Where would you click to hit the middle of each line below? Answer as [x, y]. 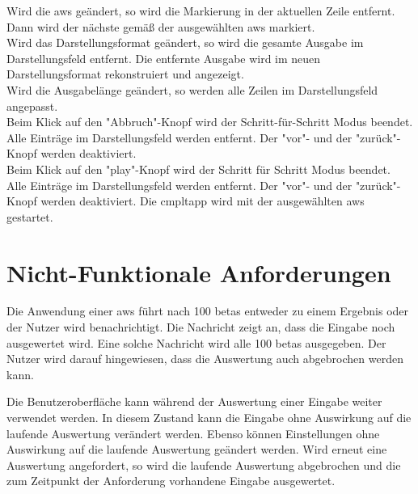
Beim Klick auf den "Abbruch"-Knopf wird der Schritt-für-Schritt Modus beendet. [210, 122]
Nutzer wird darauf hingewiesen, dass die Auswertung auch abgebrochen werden [205, 359]
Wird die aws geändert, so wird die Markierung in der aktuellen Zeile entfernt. [201, 11]
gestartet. [30, 216]
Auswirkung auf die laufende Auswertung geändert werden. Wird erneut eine [197, 449]
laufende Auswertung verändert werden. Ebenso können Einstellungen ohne [193, 433]
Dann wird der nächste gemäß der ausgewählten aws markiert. [161, 26]
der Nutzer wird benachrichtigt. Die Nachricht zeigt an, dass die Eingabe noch [201, 327]
